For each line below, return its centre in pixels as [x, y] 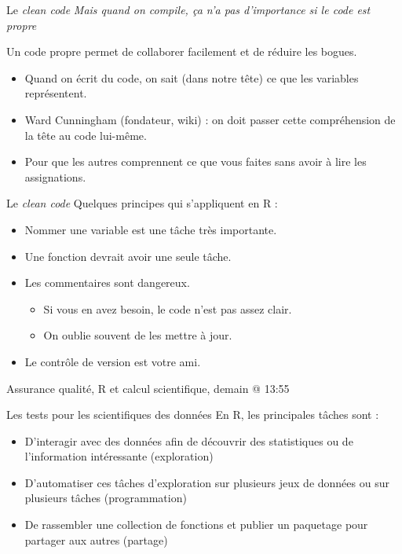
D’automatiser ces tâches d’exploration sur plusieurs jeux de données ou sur [207, 482]
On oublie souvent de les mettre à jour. [138, 335]
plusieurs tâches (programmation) [106, 498]
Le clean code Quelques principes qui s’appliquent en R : [142, 203]
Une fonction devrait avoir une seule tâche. [128, 256]
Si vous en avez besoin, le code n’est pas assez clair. [168, 308]
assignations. [55, 176]
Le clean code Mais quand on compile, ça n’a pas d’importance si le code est [188, 9]
